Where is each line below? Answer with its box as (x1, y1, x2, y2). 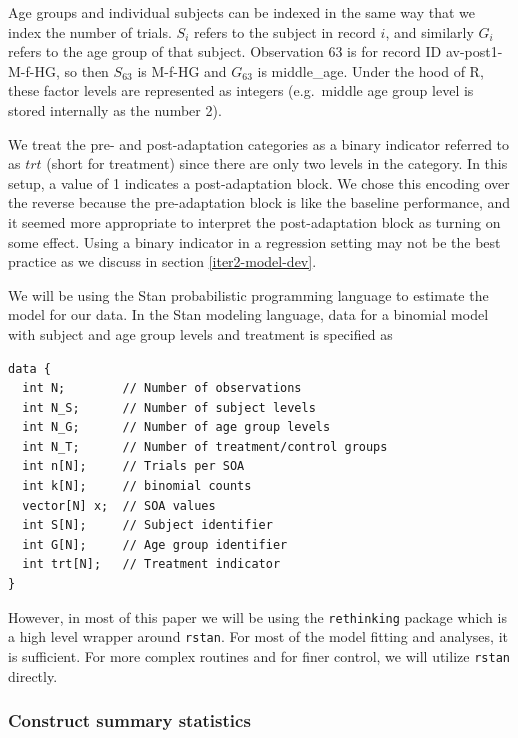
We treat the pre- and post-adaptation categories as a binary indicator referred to (8, 133, 510, 154)
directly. (8, 665, 58, 686)
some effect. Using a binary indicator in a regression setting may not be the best (8, 231, 501, 252)
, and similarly (385, 21, 474, 42)
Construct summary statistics (8, 708, 251, 733)
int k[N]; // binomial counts (22, 479, 252, 494)
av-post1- (445, 41, 503, 62)
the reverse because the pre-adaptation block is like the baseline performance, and (8, 192, 511, 213)
